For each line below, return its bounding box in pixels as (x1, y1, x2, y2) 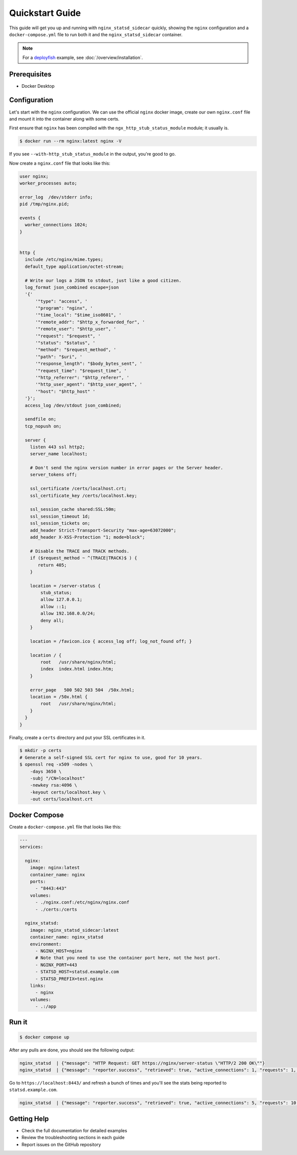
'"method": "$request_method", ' (35, 347, 116, 353)
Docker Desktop (21, 83, 54, 89)
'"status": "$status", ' (35, 340, 96, 346)
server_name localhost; (30, 451, 88, 457)
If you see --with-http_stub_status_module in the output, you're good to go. (9, 151, 176, 157)
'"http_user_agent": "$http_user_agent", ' (35, 382, 143, 387)
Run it (9, 1018, 28, 1027)
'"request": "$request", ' (35, 333, 101, 339)
